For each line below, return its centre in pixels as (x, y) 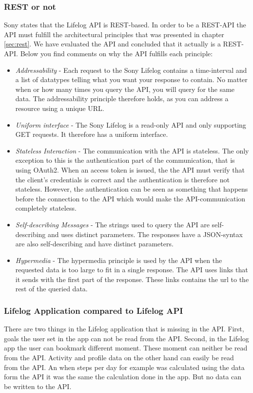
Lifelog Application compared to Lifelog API (94, 310)
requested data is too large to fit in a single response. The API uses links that (132, 270)
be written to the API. (38, 386)
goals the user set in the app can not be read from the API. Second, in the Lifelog (126, 338)
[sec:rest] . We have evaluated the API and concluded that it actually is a (112, 44)
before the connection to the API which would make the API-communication (130, 198)
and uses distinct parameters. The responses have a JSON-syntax (145, 234)
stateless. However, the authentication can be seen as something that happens (132, 189)
